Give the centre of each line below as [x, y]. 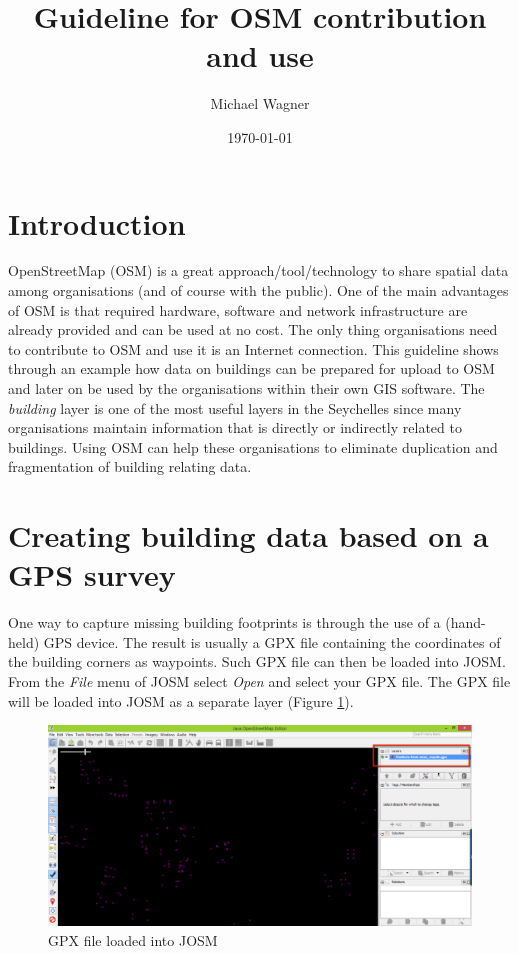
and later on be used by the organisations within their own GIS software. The [246, 388]
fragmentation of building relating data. [130, 466]
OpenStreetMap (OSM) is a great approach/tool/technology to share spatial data [258, 270]
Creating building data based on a [248, 535]
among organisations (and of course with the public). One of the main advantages [258, 290]
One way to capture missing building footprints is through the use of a [224, 622]
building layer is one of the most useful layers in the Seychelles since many [235, 407]
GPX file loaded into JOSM [133, 939]
